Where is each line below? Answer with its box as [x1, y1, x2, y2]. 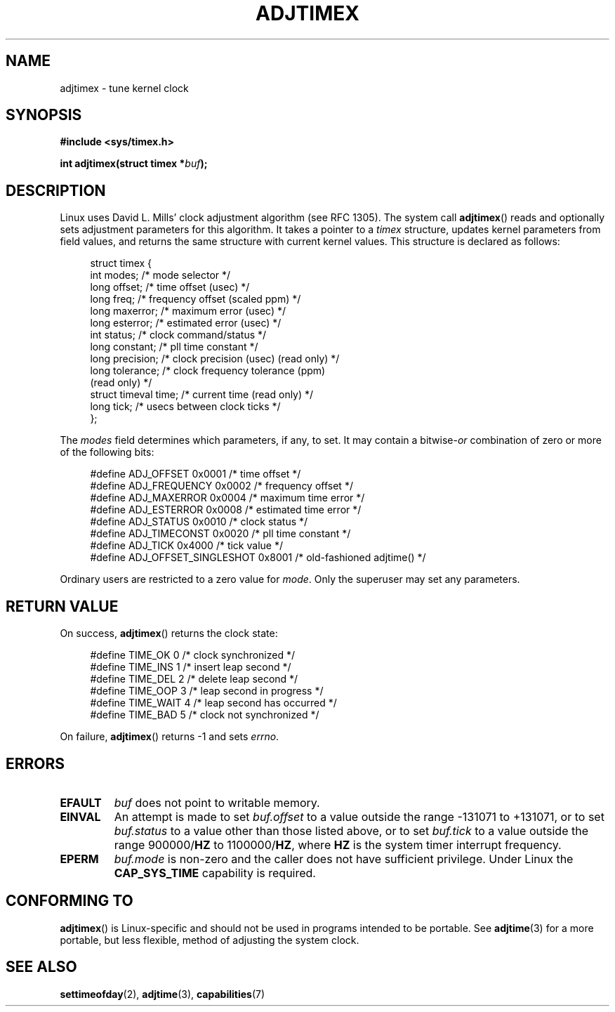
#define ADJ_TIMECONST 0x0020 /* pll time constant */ [90, 527, 351, 540]
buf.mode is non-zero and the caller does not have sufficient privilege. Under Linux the [114, 851, 574, 866]
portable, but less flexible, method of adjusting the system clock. [60, 933, 359, 946]
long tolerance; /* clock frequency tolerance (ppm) [90, 364, 326, 377]
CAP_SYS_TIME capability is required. [114, 865, 316, 880]
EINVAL [60, 809, 101, 824]
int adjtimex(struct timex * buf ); [60, 157, 208, 170]
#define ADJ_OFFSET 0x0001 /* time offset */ [90, 468, 301, 480]
